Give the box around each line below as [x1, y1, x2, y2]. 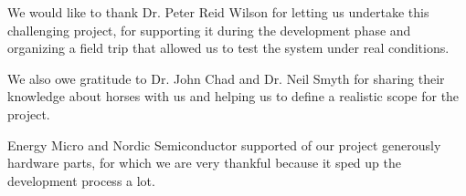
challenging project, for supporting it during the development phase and [7, 20, 411, 39]
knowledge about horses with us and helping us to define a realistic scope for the [7, 87, 460, 106]
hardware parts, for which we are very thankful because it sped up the [7, 153, 401, 172]
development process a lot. [7, 170, 155, 190]
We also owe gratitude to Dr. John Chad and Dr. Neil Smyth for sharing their [7, 68, 445, 88]
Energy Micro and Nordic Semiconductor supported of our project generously [7, 135, 441, 154]
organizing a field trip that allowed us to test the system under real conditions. [7, 38, 450, 57]
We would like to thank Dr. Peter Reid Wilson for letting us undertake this [7, 3, 429, 21]
